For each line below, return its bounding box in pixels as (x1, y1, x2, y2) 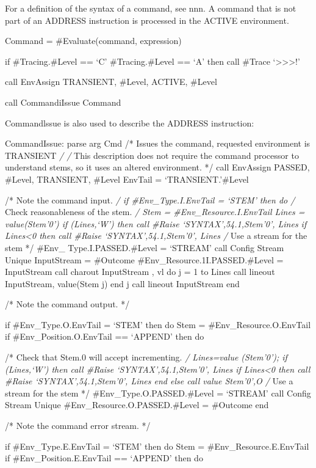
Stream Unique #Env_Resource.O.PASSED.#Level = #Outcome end (5, 398, 269, 411)
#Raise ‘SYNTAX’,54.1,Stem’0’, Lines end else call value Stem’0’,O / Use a (5, 375, 293, 387)
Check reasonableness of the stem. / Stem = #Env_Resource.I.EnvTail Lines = (5, 205, 305, 218)
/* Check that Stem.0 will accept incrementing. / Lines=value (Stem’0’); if (5, 351, 287, 364)
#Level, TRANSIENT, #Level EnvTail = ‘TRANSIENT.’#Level (5, 172, 249, 185)
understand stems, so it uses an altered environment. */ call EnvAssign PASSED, (5, 161, 310, 174)
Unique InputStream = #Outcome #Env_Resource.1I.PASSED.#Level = (5, 253, 284, 266)
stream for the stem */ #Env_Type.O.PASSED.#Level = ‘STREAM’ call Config (5, 386, 311, 399)
